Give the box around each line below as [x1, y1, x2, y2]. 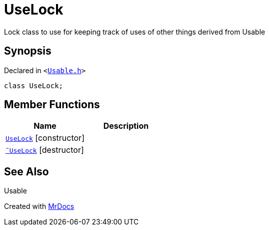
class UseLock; [4, 81, 63, 90]
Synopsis [4, 45, 51, 58]
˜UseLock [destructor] [5, 145, 84, 155]
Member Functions [4, 98, 100, 111]
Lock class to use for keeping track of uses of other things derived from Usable [4, 27, 265, 36]
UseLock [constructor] [5, 133, 84, 143]
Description [103, 121, 149, 131]
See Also [4, 165, 49, 178]
